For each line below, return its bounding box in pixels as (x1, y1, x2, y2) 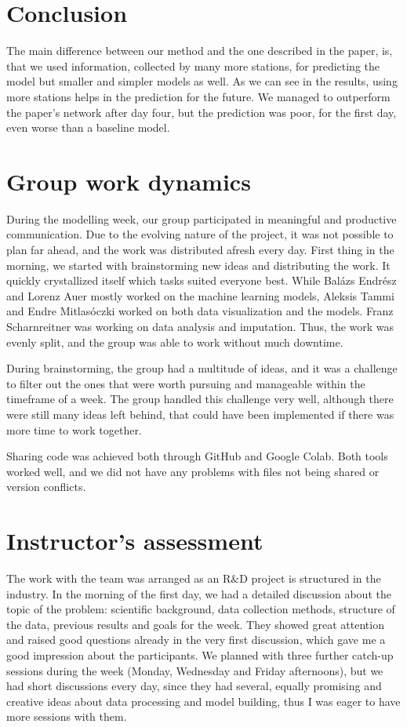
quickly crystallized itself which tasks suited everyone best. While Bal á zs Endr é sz (6, 272, 397, 289)
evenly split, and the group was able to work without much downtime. (6, 333, 343, 350)
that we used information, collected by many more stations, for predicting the (6, 57, 380, 74)
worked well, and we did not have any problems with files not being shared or (6, 463, 380, 479)
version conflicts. (6, 478, 86, 495)
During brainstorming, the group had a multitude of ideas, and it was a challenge (6, 360, 398, 376)
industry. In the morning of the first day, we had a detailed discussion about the (6, 585, 391, 602)
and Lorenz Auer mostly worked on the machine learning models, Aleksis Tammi (6, 287, 394, 304)
